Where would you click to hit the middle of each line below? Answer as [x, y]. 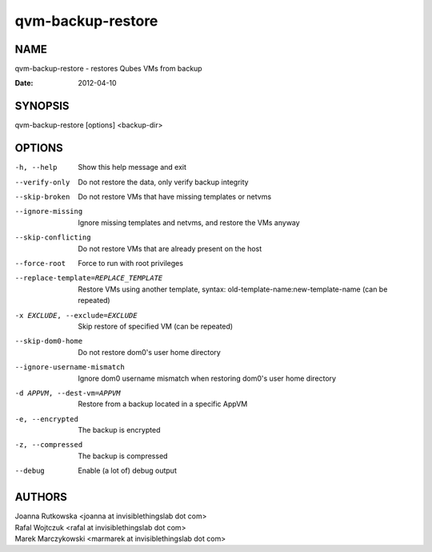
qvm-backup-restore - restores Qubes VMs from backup [109, 69]
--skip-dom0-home [49, 341]
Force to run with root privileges [131, 263]
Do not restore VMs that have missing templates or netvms [175, 197]
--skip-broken [42, 197]
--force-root [40, 263]
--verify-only [42, 182]
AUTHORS [41, 497]
